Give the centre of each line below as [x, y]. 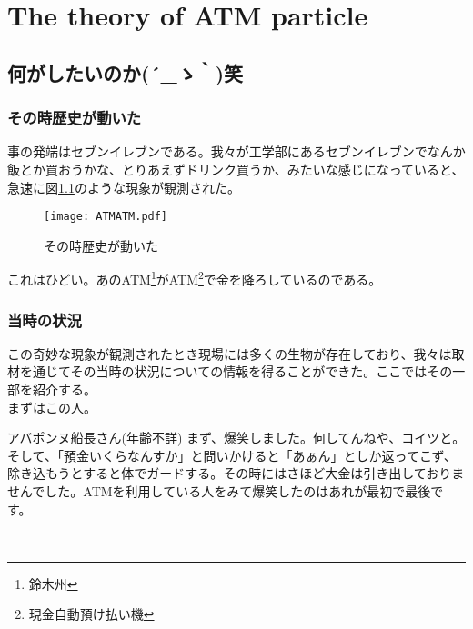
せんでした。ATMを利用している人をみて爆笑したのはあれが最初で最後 [219, 491]
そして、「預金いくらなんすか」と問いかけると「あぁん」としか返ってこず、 [232, 455]
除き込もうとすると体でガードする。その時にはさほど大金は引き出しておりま [236, 473]
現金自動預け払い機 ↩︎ [91, 614]
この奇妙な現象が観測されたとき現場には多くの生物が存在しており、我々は [230, 353]
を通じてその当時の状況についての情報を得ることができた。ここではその [236, 371]
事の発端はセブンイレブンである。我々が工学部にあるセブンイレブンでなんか [236, 151]
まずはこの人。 [52, 407]
